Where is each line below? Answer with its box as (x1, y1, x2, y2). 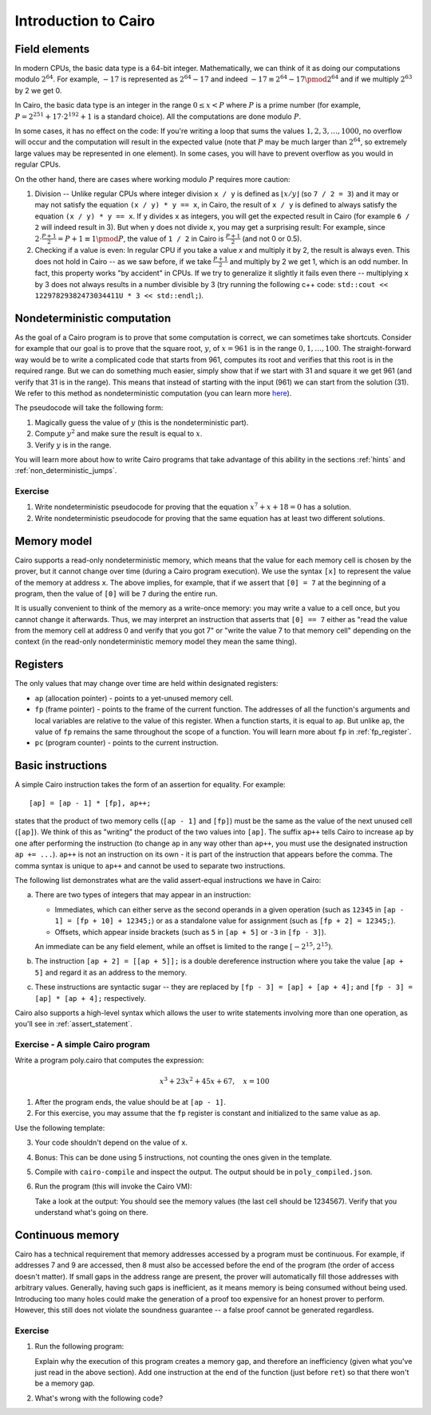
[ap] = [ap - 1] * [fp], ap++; (29, 798, 152, 807)
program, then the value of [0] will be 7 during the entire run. (14, 589, 218, 598)
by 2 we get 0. (14, 85, 62, 95)
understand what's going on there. (34, 1208, 148, 1217)
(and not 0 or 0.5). (242, 234, 302, 243)
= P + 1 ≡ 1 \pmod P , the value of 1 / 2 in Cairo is (57, 234, 224, 243)
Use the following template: (14, 1123, 105, 1133)
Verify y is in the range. (34, 439, 112, 450)
